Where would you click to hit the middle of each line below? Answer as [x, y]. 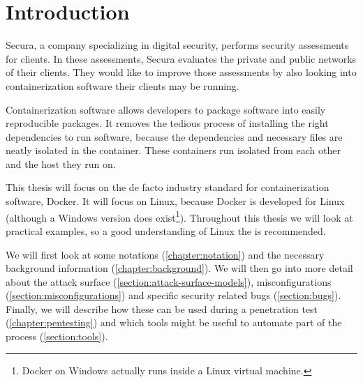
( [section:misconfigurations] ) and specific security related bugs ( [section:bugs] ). [173, 295]
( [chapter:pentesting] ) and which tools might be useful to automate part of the [174, 322]
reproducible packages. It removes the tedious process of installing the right [167, 123]
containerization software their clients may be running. [123, 85]
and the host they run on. [61, 163]
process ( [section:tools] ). [57, 336]
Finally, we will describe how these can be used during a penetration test [162, 308]
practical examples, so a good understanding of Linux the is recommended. [166, 230]
